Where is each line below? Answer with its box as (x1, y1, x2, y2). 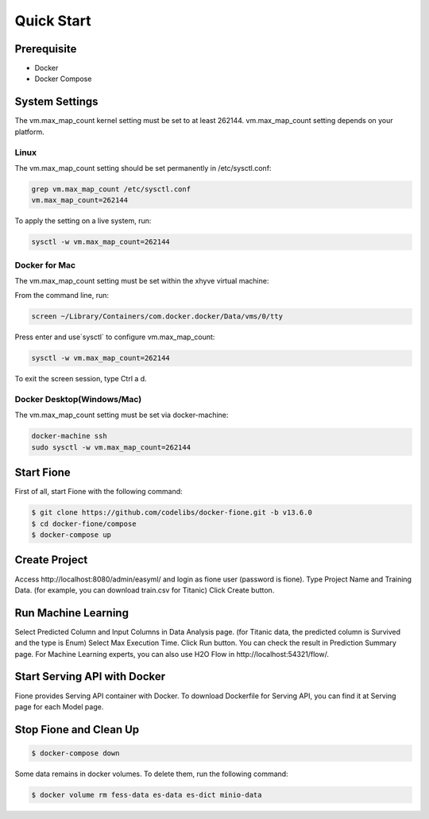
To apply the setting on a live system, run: (14, 216, 152, 226)
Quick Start (14, 12, 91, 29)
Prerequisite (14, 42, 77, 56)
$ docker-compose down (31, 748, 120, 758)
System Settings (14, 95, 99, 109)
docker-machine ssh (31, 431, 107, 441)
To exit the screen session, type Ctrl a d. (14, 374, 147, 384)
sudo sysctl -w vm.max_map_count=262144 (31, 442, 191, 452)
